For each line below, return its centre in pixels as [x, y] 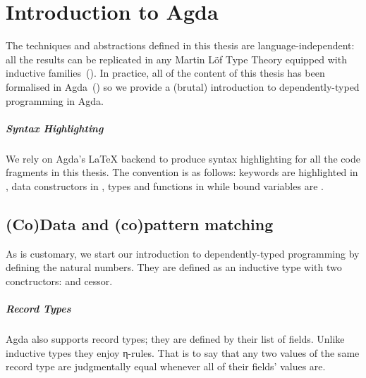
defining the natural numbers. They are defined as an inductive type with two [174, 267]
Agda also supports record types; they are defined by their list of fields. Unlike [175, 338]
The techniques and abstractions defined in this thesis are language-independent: [180, 45]
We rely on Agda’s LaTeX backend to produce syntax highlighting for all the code [183, 158]
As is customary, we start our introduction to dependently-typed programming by [183, 253]
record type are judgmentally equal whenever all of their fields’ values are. [166, 366]
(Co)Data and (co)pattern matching [140, 223]
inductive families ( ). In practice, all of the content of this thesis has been [165, 73]
